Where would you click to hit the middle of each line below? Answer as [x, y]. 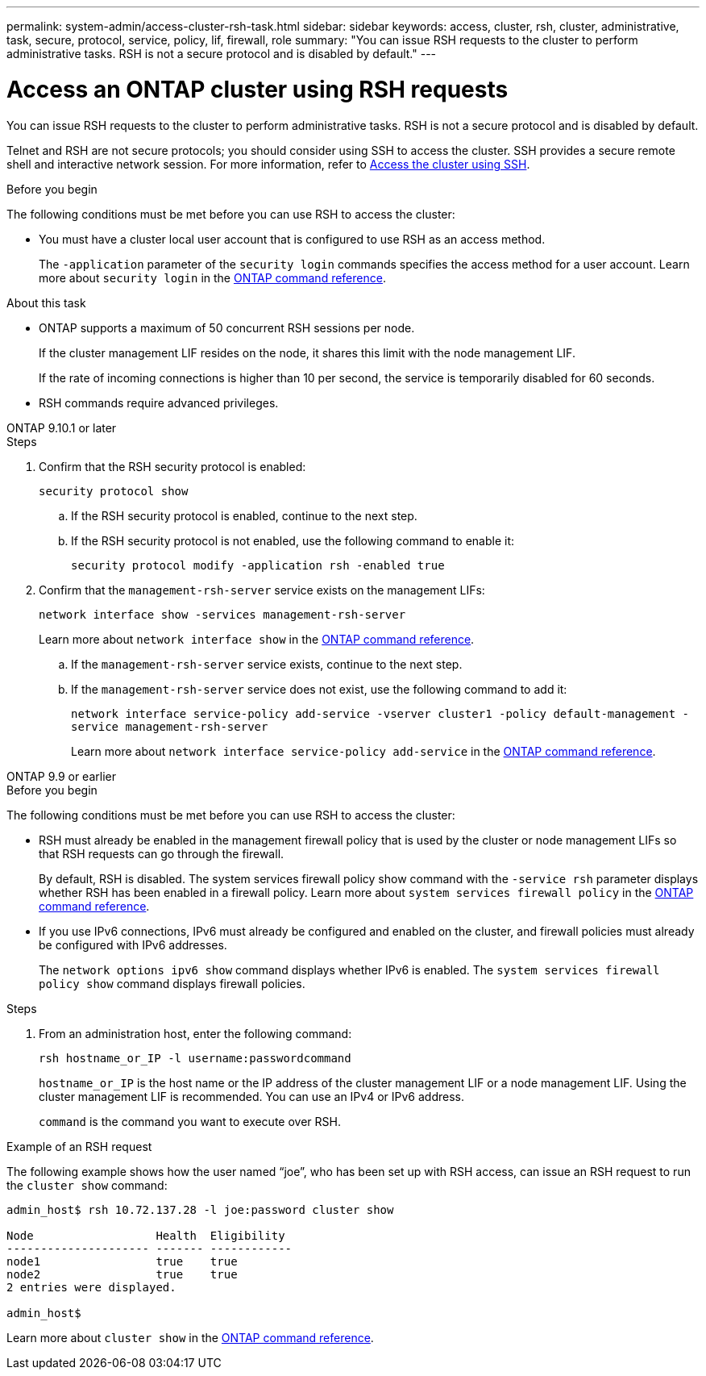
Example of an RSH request [79, 1146]
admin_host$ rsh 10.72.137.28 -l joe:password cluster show [200, 1209]
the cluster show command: [87, 1185]
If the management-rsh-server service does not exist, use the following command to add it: [319, 689]
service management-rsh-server [170, 726]
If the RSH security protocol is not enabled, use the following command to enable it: [293, 540]
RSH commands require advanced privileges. [159, 402]
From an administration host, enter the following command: [195, 1033]
